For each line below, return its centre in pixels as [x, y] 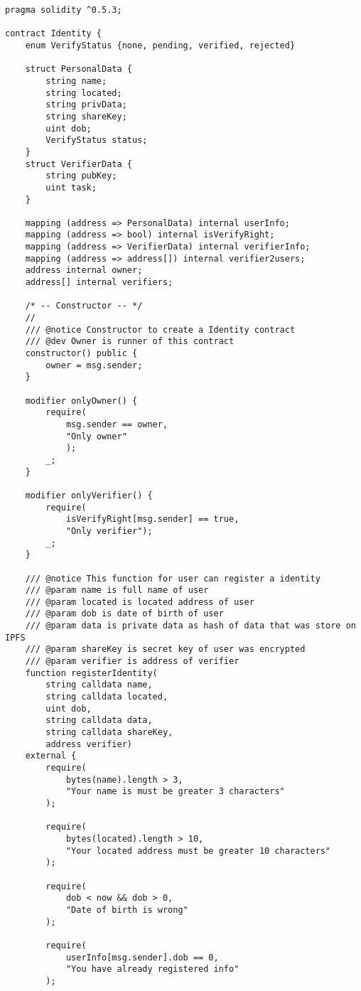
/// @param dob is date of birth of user [124, 614]
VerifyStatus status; [97, 140]
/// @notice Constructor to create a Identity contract [160, 330]
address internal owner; [84, 270]
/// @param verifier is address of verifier [132, 661]
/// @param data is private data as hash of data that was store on [190, 626]
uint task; [71, 187]
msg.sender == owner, [117, 424]
